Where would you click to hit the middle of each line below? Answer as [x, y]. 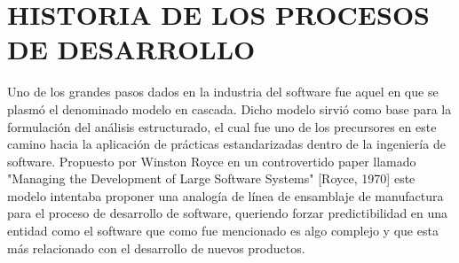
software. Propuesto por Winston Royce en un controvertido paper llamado [212, 161]
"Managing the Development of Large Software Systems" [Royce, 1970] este [211, 178]
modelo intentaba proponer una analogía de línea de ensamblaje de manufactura [226, 195]
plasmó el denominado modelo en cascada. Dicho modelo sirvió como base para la [229, 108]
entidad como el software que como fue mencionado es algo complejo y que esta [223, 231]
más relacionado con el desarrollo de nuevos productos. [156, 248]
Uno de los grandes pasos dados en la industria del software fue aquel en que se [223, 92]
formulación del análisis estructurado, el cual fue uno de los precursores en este [222, 126]
